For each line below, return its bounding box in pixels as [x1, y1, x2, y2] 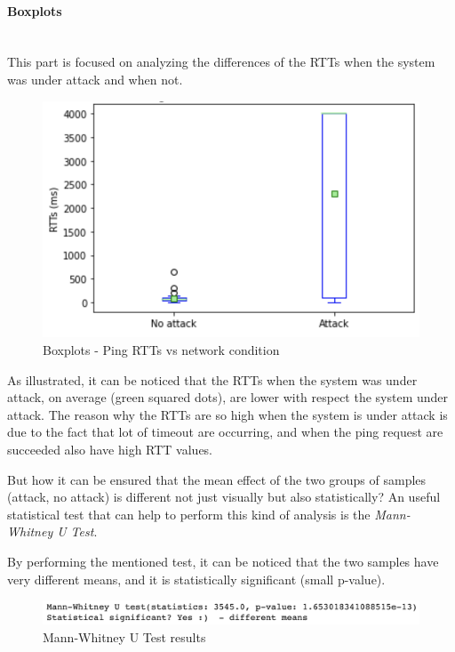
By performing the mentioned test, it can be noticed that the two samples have [7, 551, 439, 570]
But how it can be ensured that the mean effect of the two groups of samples [7, 470, 427, 488]
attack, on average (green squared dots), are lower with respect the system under [7, 388, 449, 406]
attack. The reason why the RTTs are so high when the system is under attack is [7, 405, 448, 423]
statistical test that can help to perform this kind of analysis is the [7, 504, 371, 523]
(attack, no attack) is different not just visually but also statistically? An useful [7, 487, 441, 506]
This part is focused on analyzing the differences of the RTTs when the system [7, 52, 435, 71]
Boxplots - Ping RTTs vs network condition [43, 340, 280, 358]
